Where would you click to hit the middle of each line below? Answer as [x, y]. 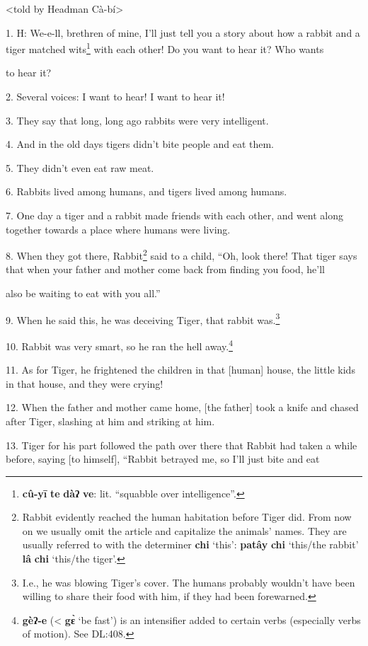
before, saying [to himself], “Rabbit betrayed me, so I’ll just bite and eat [163, 459]
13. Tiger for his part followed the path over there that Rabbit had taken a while [182, 445]
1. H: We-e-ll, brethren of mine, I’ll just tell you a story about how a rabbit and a [183, 32]
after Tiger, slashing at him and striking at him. [110, 421]
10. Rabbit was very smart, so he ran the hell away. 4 [119, 345]
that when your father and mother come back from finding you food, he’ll [165, 269]
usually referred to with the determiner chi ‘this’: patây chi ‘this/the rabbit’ [190, 544]
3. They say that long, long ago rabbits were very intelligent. [137, 120]
